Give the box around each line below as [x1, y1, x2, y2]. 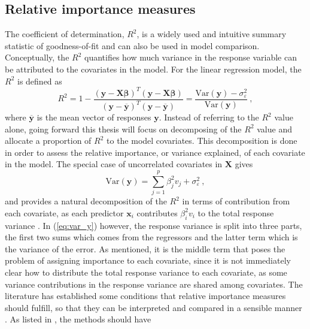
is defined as [17, 74, 62, 87]
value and [257, 122, 292, 135]
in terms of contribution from [182, 195, 290, 207]
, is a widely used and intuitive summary [136, 28, 287, 40]
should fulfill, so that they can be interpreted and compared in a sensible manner [5, 301, 302, 313]
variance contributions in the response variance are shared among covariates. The [5, 277, 303, 290]
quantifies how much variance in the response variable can [84, 51, 297, 64]
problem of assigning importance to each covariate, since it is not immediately [5, 254, 291, 267]
